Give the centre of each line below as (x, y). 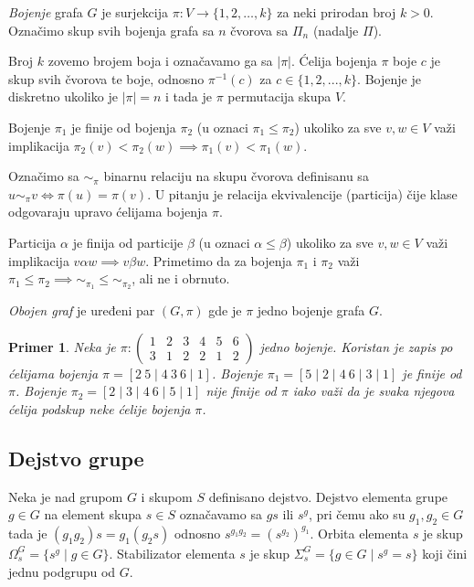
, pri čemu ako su (357, 514)
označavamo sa (221, 514)
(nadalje (336, 30)
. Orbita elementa (359, 533)
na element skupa (93, 514)
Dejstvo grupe (76, 458)
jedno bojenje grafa (311, 310)
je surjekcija (135, 12)
